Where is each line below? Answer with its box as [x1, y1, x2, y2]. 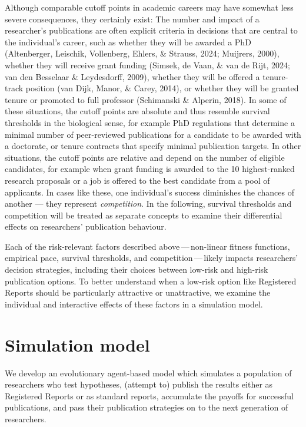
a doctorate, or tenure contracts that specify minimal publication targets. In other [5, 140, 301, 152]
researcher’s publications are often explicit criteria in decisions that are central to [5, 24, 298, 37]
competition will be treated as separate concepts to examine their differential [5, 208, 282, 221]
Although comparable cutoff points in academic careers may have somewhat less [5, 1, 294, 13]
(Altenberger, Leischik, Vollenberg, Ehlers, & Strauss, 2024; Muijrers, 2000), [5, 47, 280, 59]
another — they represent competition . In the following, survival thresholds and [5, 197, 292, 210]
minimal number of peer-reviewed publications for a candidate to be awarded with [5, 128, 301, 140]
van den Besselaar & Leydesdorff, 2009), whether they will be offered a [5, 70, 260, 82]
